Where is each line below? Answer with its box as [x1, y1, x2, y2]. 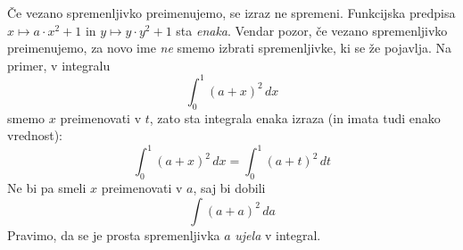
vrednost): [7, 126, 62, 145]
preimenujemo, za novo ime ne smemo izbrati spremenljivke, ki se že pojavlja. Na [7, 38, 451, 57]
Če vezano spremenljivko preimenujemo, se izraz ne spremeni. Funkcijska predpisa [7, 4, 456, 21]
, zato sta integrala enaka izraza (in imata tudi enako [149, 108, 441, 127]
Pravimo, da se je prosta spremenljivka [7, 225, 220, 244]
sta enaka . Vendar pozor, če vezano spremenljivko [176, 21, 448, 39]
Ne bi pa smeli [7, 179, 87, 197]
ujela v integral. [235, 225, 321, 244]
